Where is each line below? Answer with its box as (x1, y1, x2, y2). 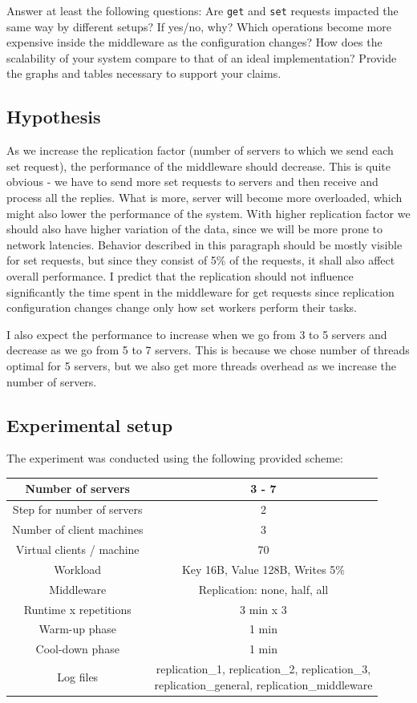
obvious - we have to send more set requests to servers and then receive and (6, 173, 379, 190)
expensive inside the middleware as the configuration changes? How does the (6, 34, 383, 51)
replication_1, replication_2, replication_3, (156, 661, 371, 677)
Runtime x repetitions (23, 600, 132, 617)
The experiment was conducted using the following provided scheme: (6, 450, 343, 467)
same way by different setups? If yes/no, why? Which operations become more (6, 18, 391, 34)
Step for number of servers (12, 501, 143, 518)
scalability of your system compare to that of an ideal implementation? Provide (6, 49, 397, 66)
